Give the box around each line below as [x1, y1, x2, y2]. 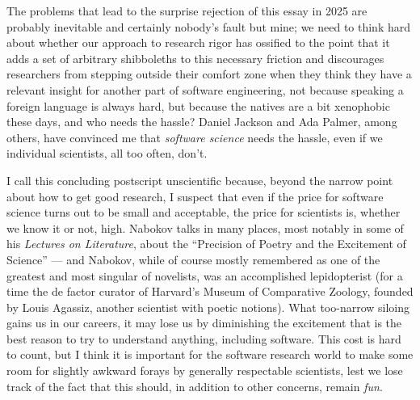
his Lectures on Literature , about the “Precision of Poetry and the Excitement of [6, 235, 406, 252]
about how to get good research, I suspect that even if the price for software [6, 187, 384, 204]
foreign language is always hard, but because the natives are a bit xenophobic [6, 97, 390, 114]
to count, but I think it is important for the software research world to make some [6, 346, 414, 363]
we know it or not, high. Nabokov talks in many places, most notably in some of [6, 219, 404, 236]
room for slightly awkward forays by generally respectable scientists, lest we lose [6, 362, 403, 379]
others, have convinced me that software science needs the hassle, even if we [6, 128, 383, 145]
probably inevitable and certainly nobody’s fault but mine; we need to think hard [6, 18, 411, 35]
